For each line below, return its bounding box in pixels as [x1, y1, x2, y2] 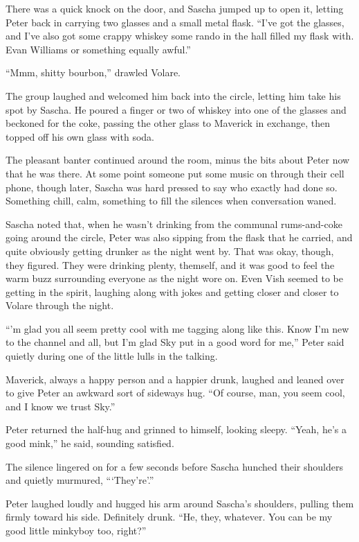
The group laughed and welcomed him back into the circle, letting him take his [6, 88, 341, 103]
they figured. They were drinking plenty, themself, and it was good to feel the [6, 257, 335, 272]
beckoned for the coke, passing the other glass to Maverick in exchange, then [6, 116, 330, 130]
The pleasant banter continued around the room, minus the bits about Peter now [6, 152, 350, 167]
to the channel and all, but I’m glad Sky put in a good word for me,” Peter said [6, 335, 344, 349]
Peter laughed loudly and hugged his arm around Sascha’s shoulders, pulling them [6, 496, 354, 510]
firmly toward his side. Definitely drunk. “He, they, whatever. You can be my [6, 509, 333, 524]
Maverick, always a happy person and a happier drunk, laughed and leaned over [6, 371, 344, 386]
